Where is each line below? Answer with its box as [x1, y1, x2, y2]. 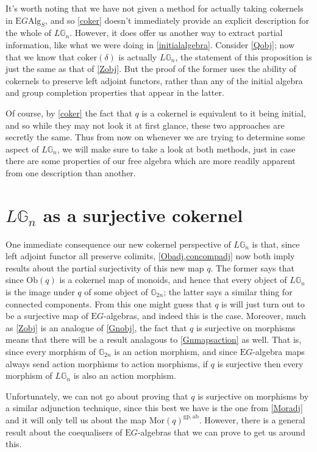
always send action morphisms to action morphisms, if [5, 357, 208, 370]
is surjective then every [217, 357, 304, 370]
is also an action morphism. [73, 369, 176, 382]
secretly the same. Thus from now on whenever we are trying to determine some [5, 131, 305, 143]
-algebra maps [252, 345, 305, 357]
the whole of [5, 26, 52, 39]
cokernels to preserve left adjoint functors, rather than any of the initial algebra [5, 74, 303, 87]
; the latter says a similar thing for [163, 285, 293, 298]
